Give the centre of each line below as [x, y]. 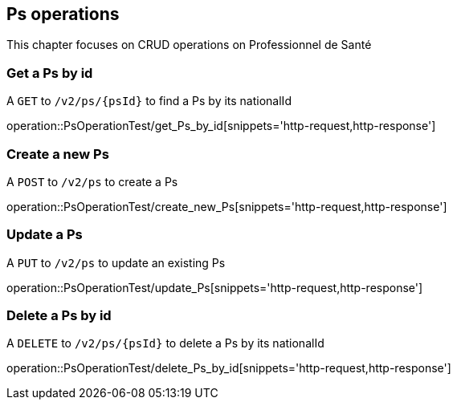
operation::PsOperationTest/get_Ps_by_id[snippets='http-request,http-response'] [221, 126]
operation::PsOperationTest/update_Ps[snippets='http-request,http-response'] [215, 287]
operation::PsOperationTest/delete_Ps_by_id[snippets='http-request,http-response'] [229, 368]
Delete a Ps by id [59, 316]
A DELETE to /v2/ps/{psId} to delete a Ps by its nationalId [165, 343]
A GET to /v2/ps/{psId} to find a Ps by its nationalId [149, 101]
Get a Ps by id [50, 73]
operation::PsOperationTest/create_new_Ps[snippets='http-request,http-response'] [227, 206]
